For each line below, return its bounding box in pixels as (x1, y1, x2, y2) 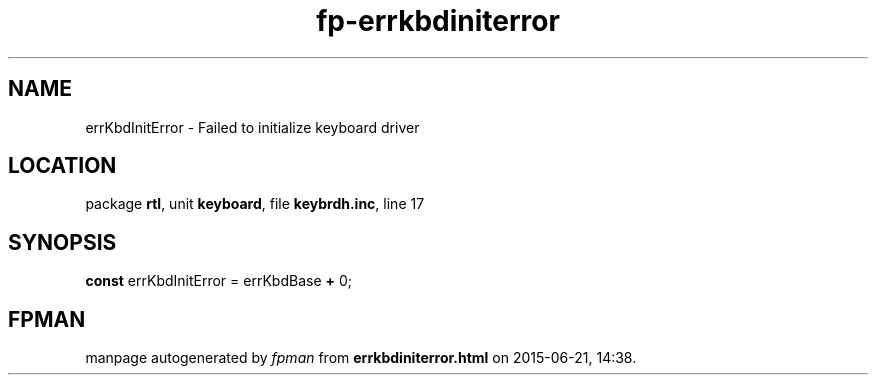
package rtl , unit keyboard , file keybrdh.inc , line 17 (85, 195, 425, 213)
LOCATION (8, 153, 117, 179)
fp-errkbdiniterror (316, 4, 560, 38)
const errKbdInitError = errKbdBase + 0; (85, 272, 352, 290)
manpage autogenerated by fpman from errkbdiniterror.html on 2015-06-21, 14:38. (85, 349, 637, 367)
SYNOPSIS (8, 229, 117, 255)
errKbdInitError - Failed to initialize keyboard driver (85, 118, 420, 136)
